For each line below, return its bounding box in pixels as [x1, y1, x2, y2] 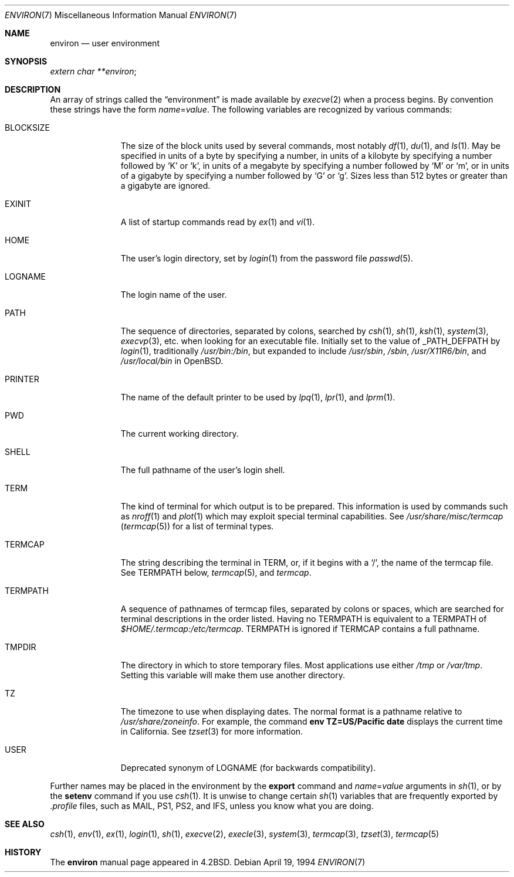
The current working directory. [120, 429, 239, 438]
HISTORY [5, 847, 42, 857]
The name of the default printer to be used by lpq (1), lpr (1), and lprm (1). [120, 392, 395, 402]
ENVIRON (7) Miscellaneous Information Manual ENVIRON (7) [5, 10, 237, 20]
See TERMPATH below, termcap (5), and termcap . [120, 567, 312, 577]
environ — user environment [50, 38, 160, 48]
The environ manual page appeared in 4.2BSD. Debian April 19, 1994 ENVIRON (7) [50, 857, 366, 867]
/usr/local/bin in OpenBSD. [120, 356, 224, 366]
